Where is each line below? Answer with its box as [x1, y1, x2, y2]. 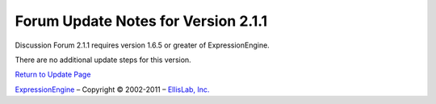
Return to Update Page [15, 69, 91, 80]
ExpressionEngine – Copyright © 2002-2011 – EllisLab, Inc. [15, 85, 210, 94]
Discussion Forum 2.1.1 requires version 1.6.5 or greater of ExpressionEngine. [15, 40, 270, 50]
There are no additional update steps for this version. [15, 55, 191, 64]
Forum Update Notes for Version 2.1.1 [15, 12, 268, 30]
